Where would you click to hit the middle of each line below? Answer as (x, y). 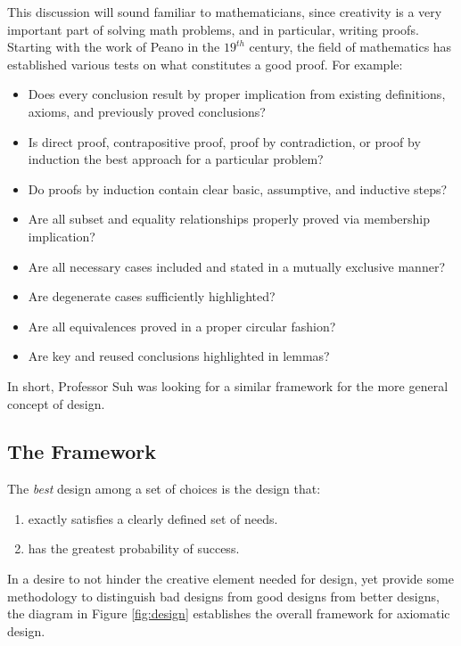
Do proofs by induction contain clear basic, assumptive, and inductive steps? (238, 188)
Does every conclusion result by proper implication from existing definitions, (237, 94)
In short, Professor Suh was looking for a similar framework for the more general (228, 385)
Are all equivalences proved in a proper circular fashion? (182, 326)
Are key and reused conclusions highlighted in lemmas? (179, 356)
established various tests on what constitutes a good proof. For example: (205, 64)
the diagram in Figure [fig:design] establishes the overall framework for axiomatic (229, 613)
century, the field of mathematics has (350, 47)
